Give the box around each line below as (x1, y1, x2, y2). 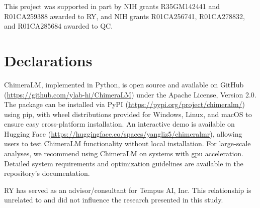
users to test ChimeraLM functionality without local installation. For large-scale (4, 138, 251, 149)
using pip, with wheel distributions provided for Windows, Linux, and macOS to (4, 109, 252, 119)
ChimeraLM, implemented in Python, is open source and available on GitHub (4, 79, 244, 89)
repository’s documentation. (4, 168, 90, 178)
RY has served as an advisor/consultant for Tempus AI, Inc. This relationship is (4, 184, 251, 195)
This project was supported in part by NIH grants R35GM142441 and (4, 1, 220, 11)
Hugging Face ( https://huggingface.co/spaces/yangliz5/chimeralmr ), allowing (4, 128, 242, 139)
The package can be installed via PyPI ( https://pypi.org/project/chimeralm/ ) (4, 99, 245, 110)
